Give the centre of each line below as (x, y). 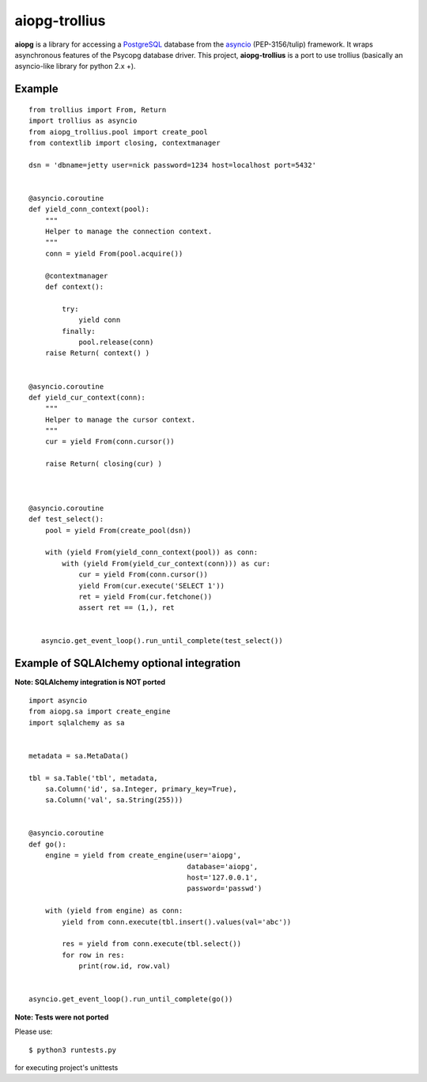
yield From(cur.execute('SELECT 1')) (152, 586)
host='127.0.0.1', (223, 878)
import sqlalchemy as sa (77, 723)
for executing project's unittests (66, 1067)
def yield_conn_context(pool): (89, 209)
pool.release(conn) (116, 342)
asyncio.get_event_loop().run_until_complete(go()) (131, 999)
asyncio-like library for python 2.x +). (75, 66)
